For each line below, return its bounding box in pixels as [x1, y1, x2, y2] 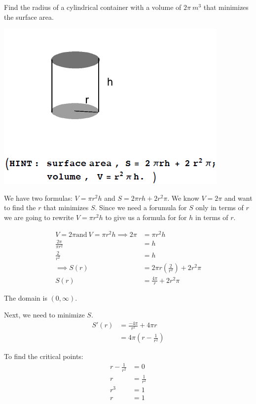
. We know [167, 192, 199, 203]
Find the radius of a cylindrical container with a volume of [4, 2, 182, 12]
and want [224, 192, 253, 203]
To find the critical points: [4, 351, 83, 361]
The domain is [4, 293, 47, 303]
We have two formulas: [4, 192, 73, 203]
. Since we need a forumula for [95, 202, 187, 213]
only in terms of [195, 202, 244, 213]
